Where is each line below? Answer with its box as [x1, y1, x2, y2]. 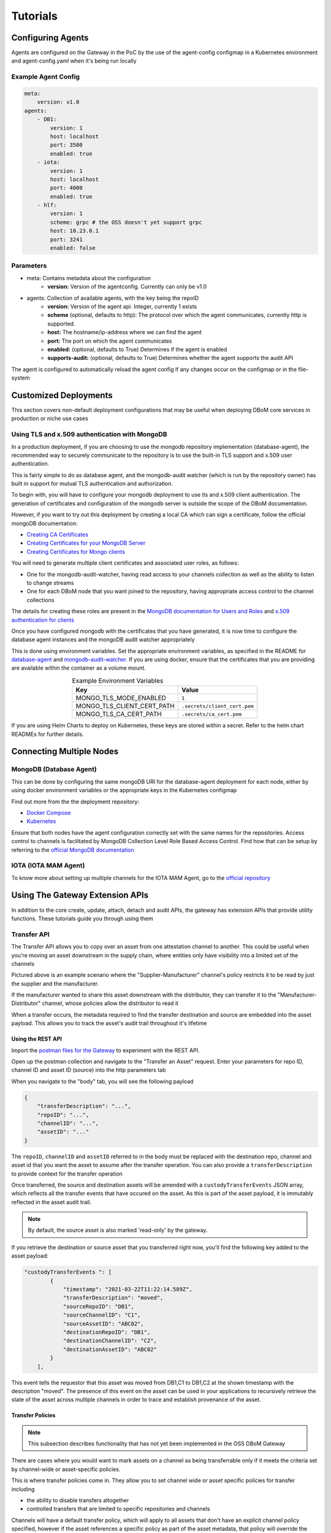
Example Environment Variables [72, 676, 164, 685]
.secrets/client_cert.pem [181, 703, 254, 709]
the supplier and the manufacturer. [11, 980, 99, 987]
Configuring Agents [11, 32, 89, 43]
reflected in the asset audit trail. [11, 1198, 92, 1206]
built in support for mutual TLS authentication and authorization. [11, 480, 173, 487]
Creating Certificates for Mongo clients [26, 548, 126, 555]
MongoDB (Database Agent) [11, 765, 97, 774]
